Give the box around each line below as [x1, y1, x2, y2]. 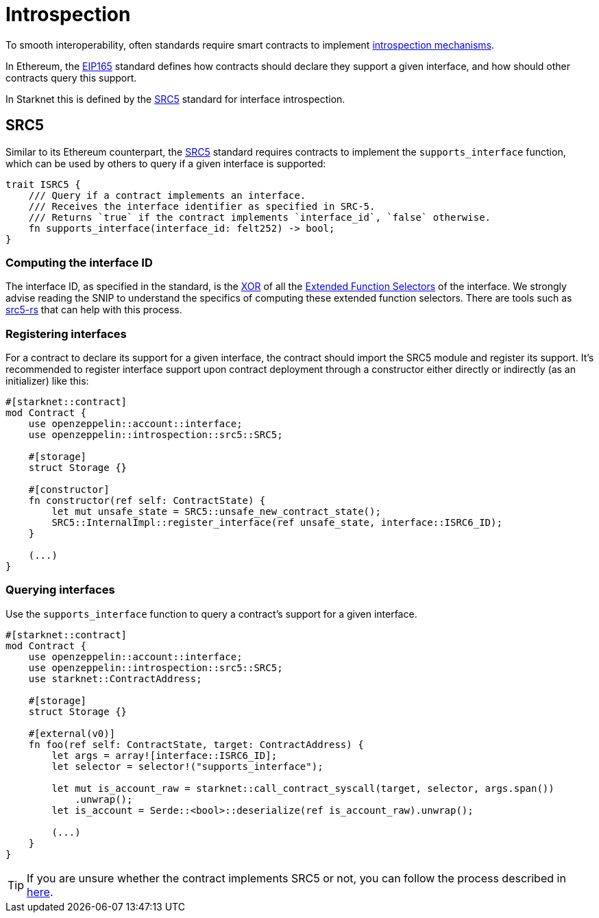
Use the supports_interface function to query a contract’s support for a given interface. [5, 607, 417, 620]
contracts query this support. [5, 71, 137, 84]
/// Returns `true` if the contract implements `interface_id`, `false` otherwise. [28, 211, 491, 223]
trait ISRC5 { [5, 178, 81, 190]
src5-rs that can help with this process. [5, 304, 182, 316]
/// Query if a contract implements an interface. [28, 189, 306, 201]
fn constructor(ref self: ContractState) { [28, 495, 266, 507]
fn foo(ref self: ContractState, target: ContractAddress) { [28, 738, 364, 750]
